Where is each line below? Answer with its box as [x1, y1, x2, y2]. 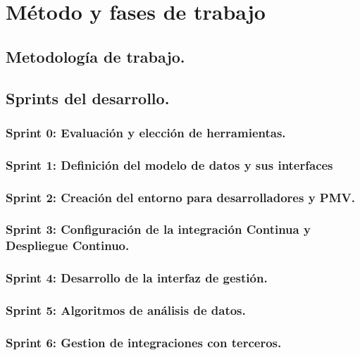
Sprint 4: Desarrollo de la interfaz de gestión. [6, 269, 268, 287]
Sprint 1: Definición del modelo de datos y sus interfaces [6, 156, 333, 173]
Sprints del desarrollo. [6, 87, 170, 108]
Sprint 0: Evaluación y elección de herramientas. [6, 123, 286, 141]
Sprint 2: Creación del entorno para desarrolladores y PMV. [6, 188, 355, 206]
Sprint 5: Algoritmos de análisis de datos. [6, 301, 246, 318]
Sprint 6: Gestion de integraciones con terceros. [6, 333, 282, 351]
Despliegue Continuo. [6, 237, 130, 254]
